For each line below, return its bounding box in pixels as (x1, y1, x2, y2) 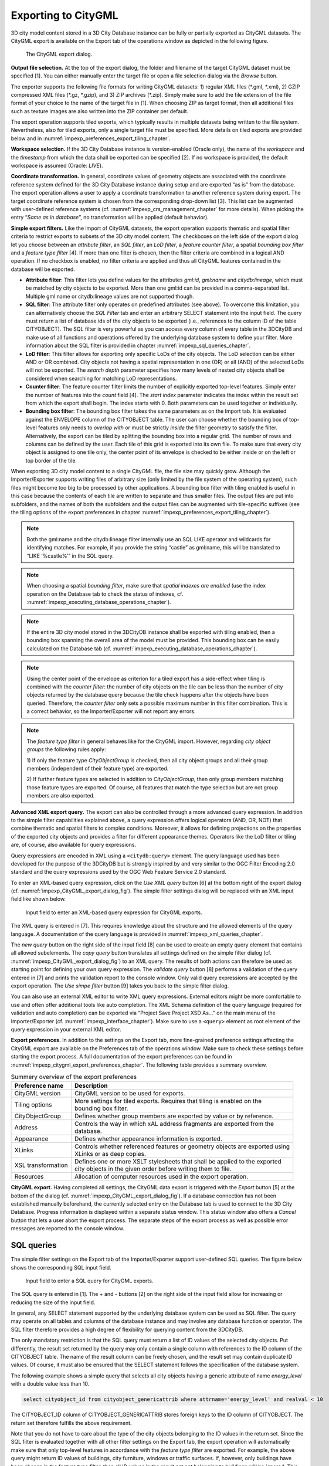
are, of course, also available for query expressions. (11, 841, 137, 849)
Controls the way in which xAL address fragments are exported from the (74, 1120, 274, 1128)
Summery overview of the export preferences (11, 1073, 137, 1081)
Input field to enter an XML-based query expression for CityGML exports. (25, 909, 202, 916)
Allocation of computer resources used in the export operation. (74, 1173, 249, 1181)
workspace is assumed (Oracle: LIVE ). (11, 162, 103, 169)
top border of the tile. (25, 457, 77, 464)
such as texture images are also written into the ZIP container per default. (11, 107, 189, 114)
